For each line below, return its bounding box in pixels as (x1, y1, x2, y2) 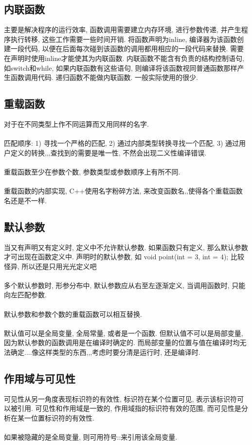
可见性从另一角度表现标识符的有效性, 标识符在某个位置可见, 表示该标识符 (4, 393, 237, 404)
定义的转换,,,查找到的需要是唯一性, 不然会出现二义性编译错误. (10, 147, 207, 157)
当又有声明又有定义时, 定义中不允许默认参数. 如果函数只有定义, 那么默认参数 (4, 242, 248, 252)
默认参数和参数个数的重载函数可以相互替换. (4, 309, 142, 319)
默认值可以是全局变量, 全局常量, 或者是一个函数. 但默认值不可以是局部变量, (4, 328, 243, 338)
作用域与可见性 (4, 371, 75, 386)
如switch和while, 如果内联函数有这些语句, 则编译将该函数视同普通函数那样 (4, 62, 237, 73)
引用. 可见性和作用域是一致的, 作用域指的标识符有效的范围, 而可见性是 (17, 403, 241, 413)
